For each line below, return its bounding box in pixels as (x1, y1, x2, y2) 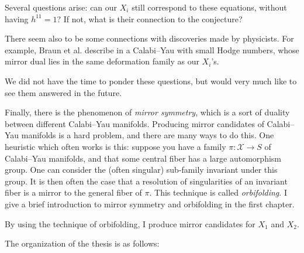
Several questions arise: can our (5, 1, 118, 13)
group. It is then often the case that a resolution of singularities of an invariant (5, 175, 288, 187)
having (5, 12, 29, 25)
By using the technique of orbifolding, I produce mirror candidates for (5, 217, 255, 230)
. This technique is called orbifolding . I (149, 186, 287, 199)
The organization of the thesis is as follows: (5, 237, 160, 249)
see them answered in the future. (5, 86, 122, 98)
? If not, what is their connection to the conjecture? (57, 12, 243, 25)
